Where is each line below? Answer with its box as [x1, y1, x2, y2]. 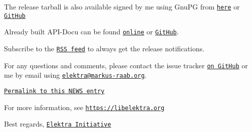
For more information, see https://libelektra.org [4, 102, 165, 112]
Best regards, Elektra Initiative [4, 119, 111, 129]
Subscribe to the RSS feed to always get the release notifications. [4, 43, 204, 53]
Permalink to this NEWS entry [4, 87, 105, 95]
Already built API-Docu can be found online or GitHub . [4, 26, 179, 37]
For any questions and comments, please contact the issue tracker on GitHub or [4, 60, 248, 70]
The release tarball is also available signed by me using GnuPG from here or [4, 1, 240, 11]
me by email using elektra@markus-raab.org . [4, 70, 147, 80]
